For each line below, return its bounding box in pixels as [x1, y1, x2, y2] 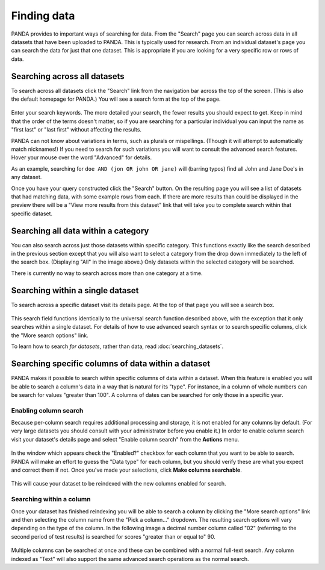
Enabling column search [11, 406, 84, 414]
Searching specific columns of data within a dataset [11, 359, 211, 369]
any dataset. [11, 174, 42, 181]
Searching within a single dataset [11, 285, 139, 296]
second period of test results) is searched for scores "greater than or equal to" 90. [11, 533, 216, 540]
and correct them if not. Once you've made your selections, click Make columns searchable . [11, 466, 242, 473]
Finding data [11, 9, 75, 22]
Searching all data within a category [11, 226, 149, 236]
